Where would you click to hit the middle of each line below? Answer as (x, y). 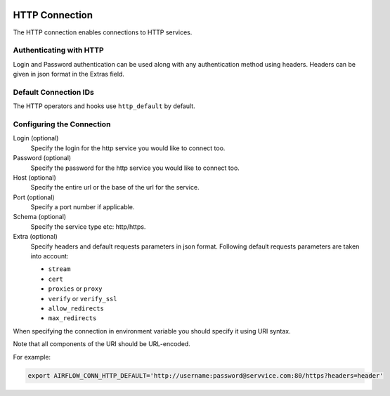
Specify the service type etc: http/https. (88, 226)
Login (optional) (36, 138)
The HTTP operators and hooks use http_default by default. (104, 106)
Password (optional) (42, 158)
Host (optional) (34, 177)
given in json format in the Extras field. (69, 74)
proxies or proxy (75, 289)
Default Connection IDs (53, 92)
